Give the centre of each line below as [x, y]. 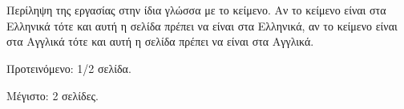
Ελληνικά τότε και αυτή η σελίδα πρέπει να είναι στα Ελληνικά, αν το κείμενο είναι [202, 25]
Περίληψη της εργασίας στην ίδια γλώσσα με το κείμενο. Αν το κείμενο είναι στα [196, 10]
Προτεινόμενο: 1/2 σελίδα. [69, 68]
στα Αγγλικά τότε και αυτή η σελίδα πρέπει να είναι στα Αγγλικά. [160, 41]
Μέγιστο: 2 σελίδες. [53, 95]
